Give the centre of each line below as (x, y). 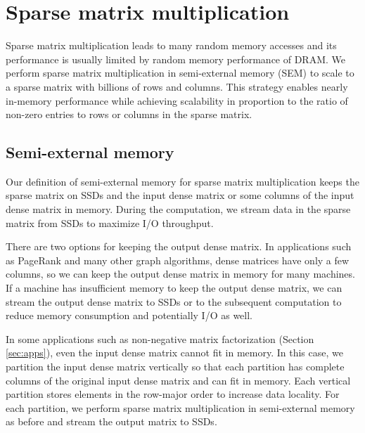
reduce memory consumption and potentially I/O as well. (129, 315)
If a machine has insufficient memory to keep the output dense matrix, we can (174, 288)
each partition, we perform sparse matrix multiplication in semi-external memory (180, 407)
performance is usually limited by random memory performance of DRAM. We (176, 59)
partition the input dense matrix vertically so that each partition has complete (175, 367)
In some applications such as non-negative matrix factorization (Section (160, 338)
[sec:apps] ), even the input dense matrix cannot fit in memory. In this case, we (174, 353)
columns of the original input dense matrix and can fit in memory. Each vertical (178, 380)
